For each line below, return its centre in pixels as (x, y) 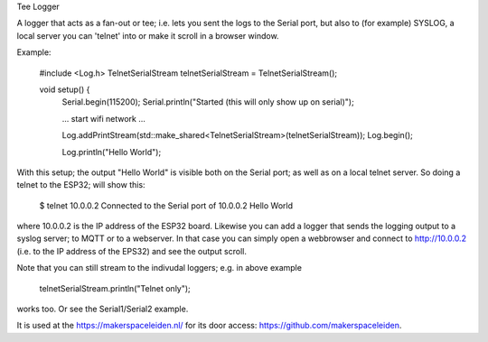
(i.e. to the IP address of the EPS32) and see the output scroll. (132, 251)
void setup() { (65, 89)
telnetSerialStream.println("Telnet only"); (115, 288)
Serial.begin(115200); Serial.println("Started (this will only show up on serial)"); (208, 102)
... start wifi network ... (104, 118)
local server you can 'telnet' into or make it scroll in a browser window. (148, 35)
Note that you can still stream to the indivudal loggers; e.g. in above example (160, 268)
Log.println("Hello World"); (112, 152)
